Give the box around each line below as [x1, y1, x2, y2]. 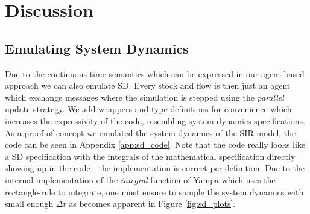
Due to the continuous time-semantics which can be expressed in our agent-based [5, 67, 305, 80]
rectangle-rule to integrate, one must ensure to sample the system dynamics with [5, 185, 304, 198]
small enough [5, 197, 54, 210]
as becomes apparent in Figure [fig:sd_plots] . [69, 197, 236, 210]
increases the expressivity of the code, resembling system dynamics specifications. [5, 114, 305, 127]
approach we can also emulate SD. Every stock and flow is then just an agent [5, 79, 291, 92]
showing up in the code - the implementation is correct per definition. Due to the [5, 162, 305, 174]
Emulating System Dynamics [5, 39, 189, 57]
